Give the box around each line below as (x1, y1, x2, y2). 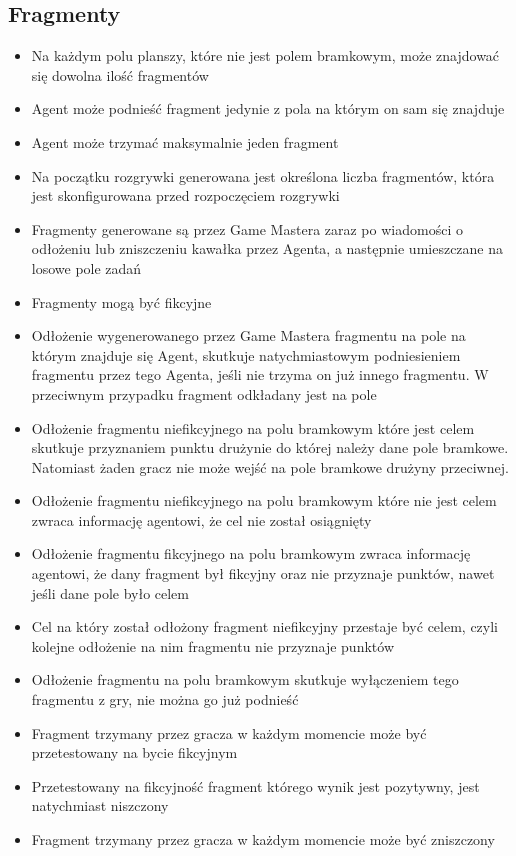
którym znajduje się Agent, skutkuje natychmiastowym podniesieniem (31, 344, 461, 365)
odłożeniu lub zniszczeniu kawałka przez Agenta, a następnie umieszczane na (31, 238, 504, 259)
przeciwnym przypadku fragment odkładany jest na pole (31, 383, 377, 404)
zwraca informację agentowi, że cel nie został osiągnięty (31, 509, 372, 530)
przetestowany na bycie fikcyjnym (31, 742, 238, 763)
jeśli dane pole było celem (31, 582, 190, 603)
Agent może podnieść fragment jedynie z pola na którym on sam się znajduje (31, 98, 505, 119)
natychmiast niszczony (31, 795, 169, 816)
